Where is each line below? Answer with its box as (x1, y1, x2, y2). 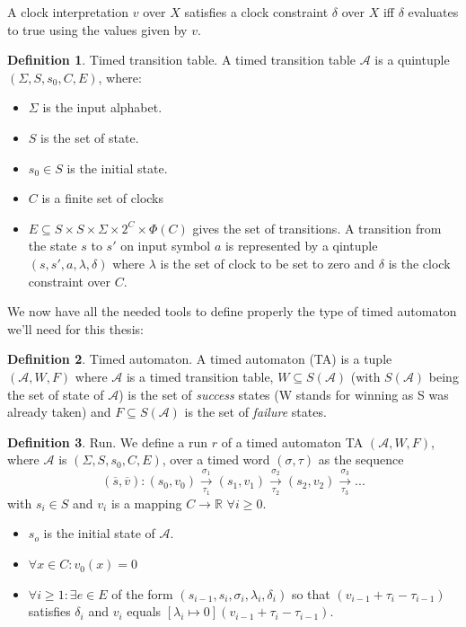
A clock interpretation (7, 3, 129, 21)
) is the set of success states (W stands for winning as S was (119, 384, 449, 403)
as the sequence (318, 450, 404, 469)
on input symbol (120, 236, 211, 255)
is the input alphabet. (42, 98, 163, 117)
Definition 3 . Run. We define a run (7, 432, 208, 451)
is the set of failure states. (184, 402, 327, 421)
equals (127, 602, 162, 621)
